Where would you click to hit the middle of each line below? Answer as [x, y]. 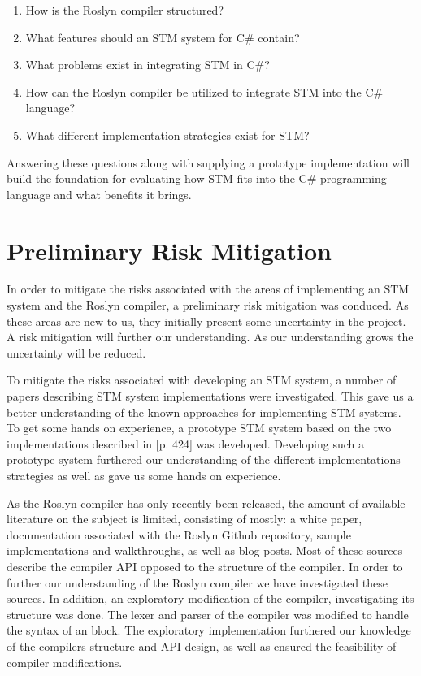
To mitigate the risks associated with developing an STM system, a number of [202, 380]
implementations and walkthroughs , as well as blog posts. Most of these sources [205, 550]
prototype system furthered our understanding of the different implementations [204, 459]
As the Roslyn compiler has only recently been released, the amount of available [206, 503]
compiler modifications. [65, 662]
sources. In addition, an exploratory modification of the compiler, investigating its [210, 598]
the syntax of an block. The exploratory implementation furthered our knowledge [209, 630]
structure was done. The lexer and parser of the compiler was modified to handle [208, 614]
